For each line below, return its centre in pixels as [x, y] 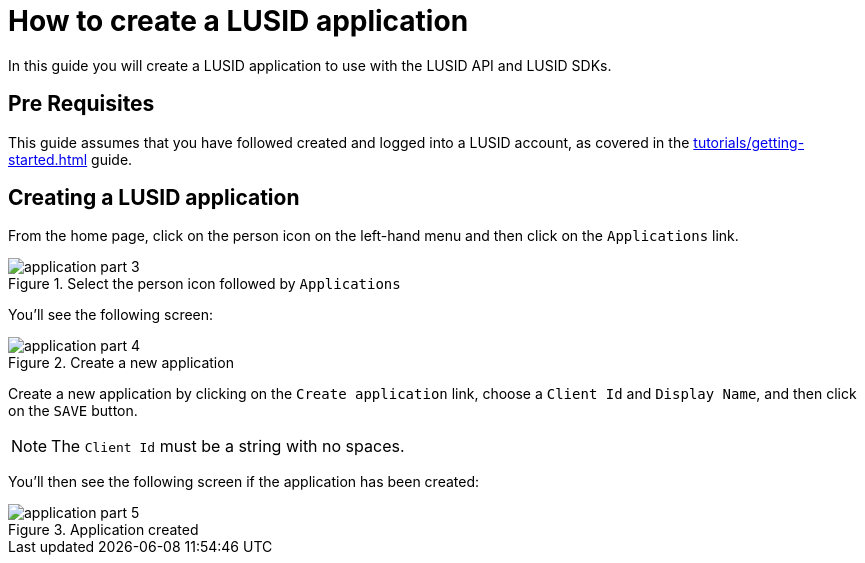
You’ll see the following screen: [111, 315]
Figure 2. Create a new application [121, 363]
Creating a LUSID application [154, 198]
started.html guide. [70, 159]
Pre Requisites [81, 104]
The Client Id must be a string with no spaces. [228, 446]
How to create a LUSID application [238, 21]
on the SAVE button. [73, 411]
